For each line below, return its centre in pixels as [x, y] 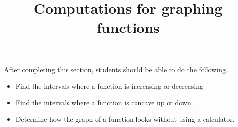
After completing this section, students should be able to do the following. [116, 69]
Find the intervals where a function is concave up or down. [104, 102]
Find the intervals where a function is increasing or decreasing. [110, 86]
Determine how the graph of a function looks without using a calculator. [125, 119]
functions [128, 27]
